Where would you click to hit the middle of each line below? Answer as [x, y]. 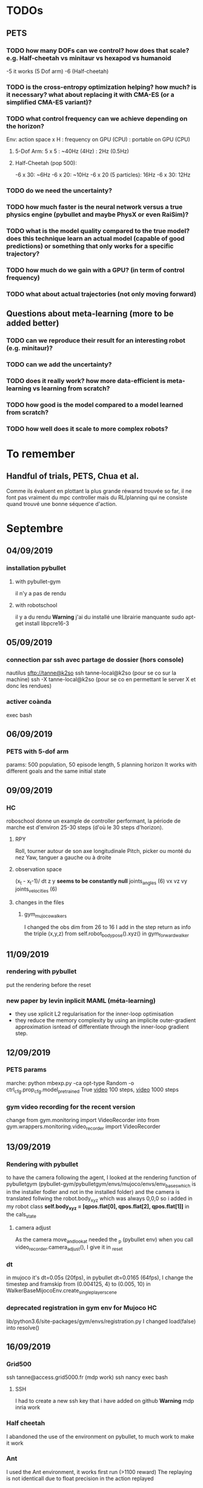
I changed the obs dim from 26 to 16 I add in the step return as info [107, 927]
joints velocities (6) [36, 890]
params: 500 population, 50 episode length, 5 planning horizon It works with [101, 765]
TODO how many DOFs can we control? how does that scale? [98, 51]
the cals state [21, 1215]
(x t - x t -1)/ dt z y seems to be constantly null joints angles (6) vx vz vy [101, 882]
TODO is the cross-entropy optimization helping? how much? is [101, 87]
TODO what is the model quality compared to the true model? [98, 231]
